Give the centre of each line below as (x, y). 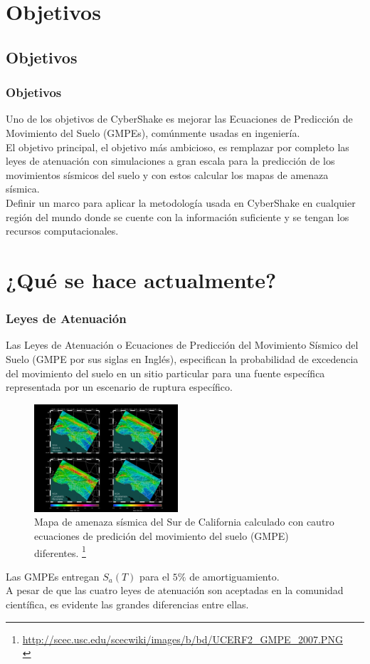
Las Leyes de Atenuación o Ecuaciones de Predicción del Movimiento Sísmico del (182, 345)
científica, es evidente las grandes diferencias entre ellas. (127, 604)
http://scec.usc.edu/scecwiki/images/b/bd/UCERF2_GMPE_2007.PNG (183, 639)
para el (155, 576)
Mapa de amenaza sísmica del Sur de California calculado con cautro (184, 522)
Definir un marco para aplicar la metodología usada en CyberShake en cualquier (181, 202)
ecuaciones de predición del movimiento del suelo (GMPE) (162, 536)
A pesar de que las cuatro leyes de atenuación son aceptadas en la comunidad (175, 590)
